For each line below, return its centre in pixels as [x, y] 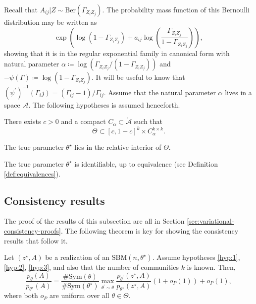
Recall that [21, 9]
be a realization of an [77, 257]
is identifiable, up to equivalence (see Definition [146, 163]
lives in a [238, 92]
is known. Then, [211, 267]
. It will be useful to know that [138, 77]
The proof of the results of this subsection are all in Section [94, 221]
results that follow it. [36, 240]
